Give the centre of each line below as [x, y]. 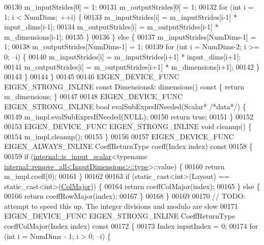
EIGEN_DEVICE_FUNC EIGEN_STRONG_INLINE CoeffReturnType [120, 216]
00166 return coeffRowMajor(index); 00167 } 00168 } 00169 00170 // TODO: [125, 196]
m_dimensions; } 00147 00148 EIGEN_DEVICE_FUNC [94, 96]
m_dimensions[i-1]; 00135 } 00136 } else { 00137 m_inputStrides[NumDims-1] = [130, 36]
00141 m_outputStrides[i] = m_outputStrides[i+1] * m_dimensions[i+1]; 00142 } [132, 66]
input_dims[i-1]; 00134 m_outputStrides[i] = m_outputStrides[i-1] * [111, 27]
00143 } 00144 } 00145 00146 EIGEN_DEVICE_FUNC [92, 76]
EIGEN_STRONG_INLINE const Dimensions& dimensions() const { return [124, 86]
